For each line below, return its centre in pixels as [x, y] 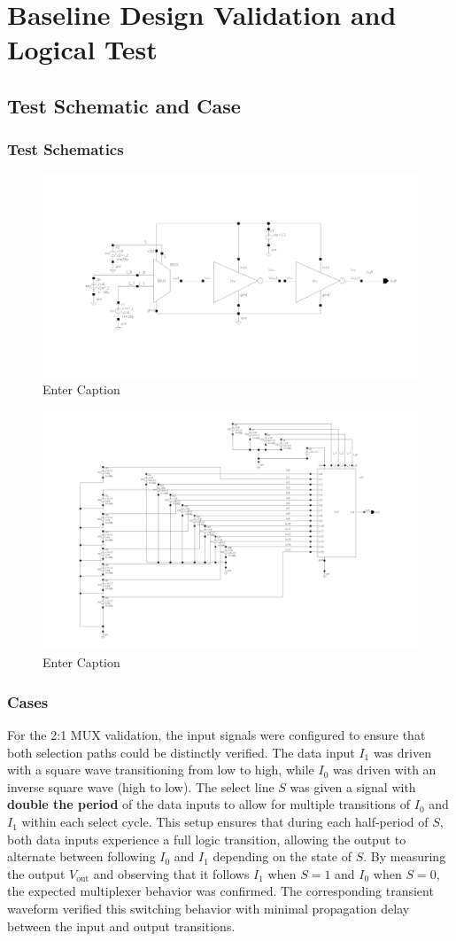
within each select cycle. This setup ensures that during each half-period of [225, 822]
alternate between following [81, 856]
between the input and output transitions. [121, 925]
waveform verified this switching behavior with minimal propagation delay [209, 909]
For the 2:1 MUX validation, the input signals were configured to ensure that [216, 735]
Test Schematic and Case [124, 105]
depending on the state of [282, 856]
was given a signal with [353, 786]
